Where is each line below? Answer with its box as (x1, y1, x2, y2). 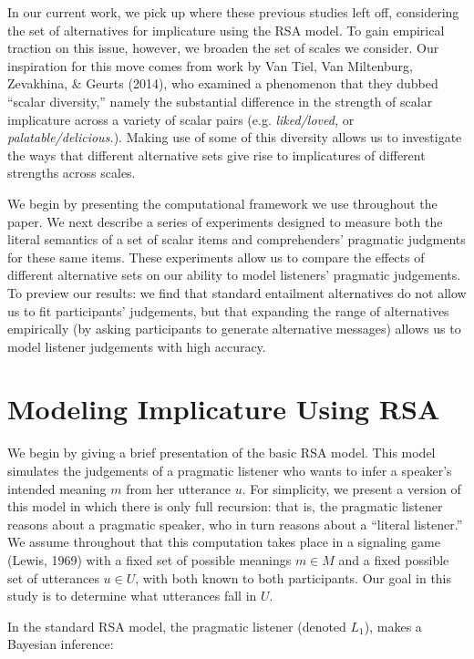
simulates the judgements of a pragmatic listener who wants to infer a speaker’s (7, 461, 452, 479)
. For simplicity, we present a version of (242, 479, 461, 498)
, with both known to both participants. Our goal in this (135, 568, 452, 587)
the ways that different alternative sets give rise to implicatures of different (7, 145, 426, 164)
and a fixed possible (338, 550, 449, 569)
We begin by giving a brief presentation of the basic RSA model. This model (7, 443, 436, 462)
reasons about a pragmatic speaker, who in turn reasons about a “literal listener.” (7, 514, 463, 533)
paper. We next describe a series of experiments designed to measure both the (7, 211, 443, 231)
